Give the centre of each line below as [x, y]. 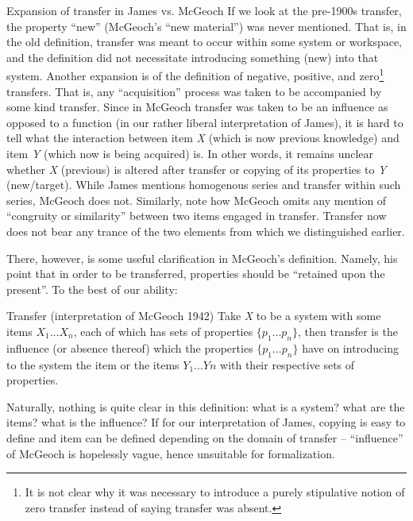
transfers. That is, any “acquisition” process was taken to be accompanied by [194, 91]
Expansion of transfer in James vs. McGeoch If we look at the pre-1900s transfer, [204, 10]
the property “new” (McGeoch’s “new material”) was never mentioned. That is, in [206, 26]
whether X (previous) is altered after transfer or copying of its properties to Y [197, 169]
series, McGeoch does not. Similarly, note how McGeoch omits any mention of [197, 200]
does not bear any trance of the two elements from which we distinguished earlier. [206, 231]
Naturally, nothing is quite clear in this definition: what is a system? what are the [206, 406]
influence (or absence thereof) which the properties [130, 347]
